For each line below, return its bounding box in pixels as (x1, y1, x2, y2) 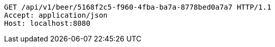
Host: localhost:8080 (4, 19, 90, 27)
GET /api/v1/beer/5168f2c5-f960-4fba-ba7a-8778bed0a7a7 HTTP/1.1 (4, 3, 271, 11)
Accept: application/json (4, 11, 108, 19)
